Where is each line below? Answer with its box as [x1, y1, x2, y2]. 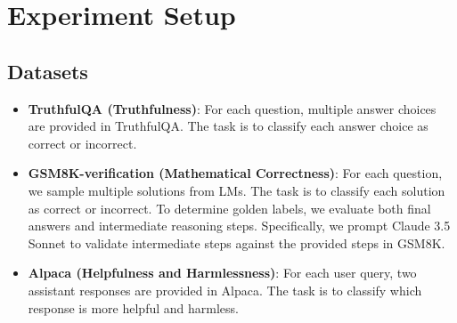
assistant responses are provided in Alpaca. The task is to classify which [28, 280, 422, 299]
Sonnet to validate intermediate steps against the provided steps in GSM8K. [28, 233, 445, 252]
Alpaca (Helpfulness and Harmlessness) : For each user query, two [28, 263, 417, 282]
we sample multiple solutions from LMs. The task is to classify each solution [28, 181, 445, 199]
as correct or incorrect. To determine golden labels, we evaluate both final [28, 198, 431, 217]
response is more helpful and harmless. [28, 298, 239, 317]
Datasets [7, 57, 88, 85]
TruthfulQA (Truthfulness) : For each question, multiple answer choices [28, 99, 437, 117]
